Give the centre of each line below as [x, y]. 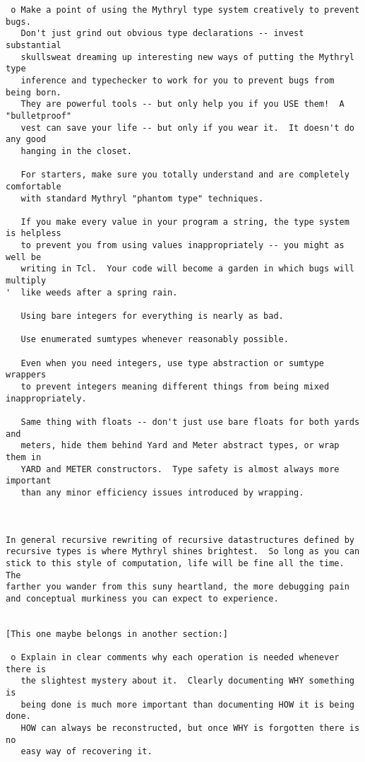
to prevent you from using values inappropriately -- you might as [182, 246]
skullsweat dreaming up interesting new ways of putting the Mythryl [187, 57]
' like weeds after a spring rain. [92, 292]
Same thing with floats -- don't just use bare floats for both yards [190, 422]
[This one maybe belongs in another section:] [117, 634]
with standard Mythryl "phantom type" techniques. [142, 198]
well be [24, 257]
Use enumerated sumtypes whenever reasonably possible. [155, 340]
